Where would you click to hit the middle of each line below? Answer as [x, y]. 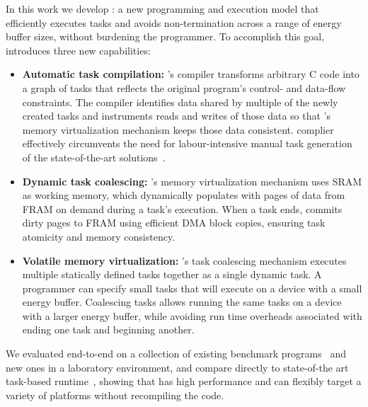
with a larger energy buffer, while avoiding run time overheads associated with [192, 315]
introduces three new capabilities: [78, 50]
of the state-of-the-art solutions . [94, 157]
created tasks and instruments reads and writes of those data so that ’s [176, 116]
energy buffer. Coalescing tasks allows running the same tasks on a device [182, 302]
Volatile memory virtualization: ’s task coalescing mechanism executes [184, 260]
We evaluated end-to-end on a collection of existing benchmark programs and [176, 354]
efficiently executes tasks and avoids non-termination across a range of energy [174, 22]
